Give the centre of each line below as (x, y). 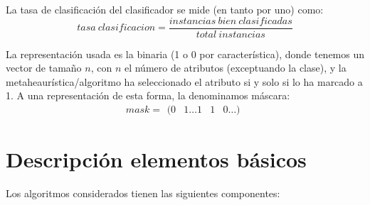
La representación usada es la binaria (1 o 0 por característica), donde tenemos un (185, 54)
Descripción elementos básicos (156, 159)
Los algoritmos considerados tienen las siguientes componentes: (143, 193)
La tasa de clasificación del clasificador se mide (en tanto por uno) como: (165, 9)
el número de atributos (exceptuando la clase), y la (235, 68)
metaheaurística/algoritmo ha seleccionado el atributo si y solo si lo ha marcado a (184, 81)
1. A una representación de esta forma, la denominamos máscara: (148, 95)
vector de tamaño (44, 68)
